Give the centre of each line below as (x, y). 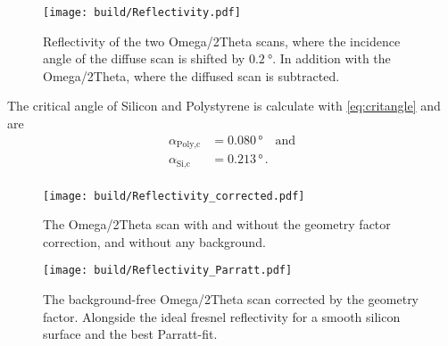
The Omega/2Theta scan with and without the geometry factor (217, 224)
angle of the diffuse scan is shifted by (144, 58)
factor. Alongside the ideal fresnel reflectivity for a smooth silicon (222, 316)
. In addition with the (332, 58)
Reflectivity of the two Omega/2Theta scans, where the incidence (222, 41)
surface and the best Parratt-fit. (130, 334)
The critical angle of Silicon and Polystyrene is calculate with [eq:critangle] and (224, 106)
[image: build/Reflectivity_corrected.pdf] (174, 196)
